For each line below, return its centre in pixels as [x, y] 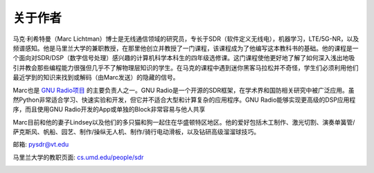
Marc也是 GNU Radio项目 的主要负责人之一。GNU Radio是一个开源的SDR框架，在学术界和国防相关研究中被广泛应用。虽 [184, 90]
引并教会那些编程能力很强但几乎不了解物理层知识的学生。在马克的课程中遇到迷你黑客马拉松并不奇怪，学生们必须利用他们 [186, 67]
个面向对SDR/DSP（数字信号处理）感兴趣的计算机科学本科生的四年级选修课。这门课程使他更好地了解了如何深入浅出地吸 [184, 58]
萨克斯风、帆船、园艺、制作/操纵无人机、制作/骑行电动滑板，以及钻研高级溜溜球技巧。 [136, 132]
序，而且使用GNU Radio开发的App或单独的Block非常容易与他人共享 [109, 109]
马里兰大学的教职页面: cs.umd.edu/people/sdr [78, 157]
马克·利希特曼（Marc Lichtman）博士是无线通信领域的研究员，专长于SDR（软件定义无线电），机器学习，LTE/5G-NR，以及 [186, 39]
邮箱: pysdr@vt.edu [41, 145]
